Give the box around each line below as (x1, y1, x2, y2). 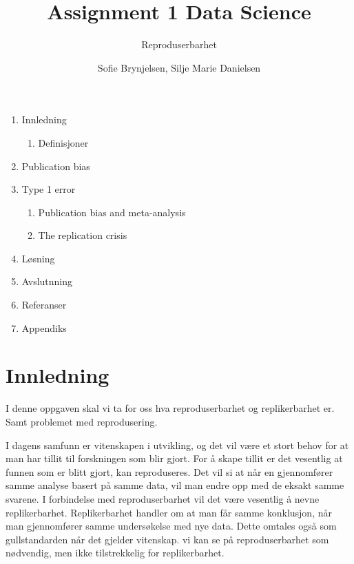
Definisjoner (38, 135, 89, 149)
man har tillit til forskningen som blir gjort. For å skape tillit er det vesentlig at (6, 451, 343, 466)
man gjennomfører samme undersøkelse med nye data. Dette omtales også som (6, 519, 337, 533)
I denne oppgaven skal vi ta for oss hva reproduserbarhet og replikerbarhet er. (6, 401, 335, 415)
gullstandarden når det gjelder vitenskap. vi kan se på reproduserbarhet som (6, 532, 329, 546)
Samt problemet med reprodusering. (6, 414, 158, 428)
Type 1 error (21, 182, 76, 196)
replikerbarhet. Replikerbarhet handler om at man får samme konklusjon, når (6, 505, 332, 519)
